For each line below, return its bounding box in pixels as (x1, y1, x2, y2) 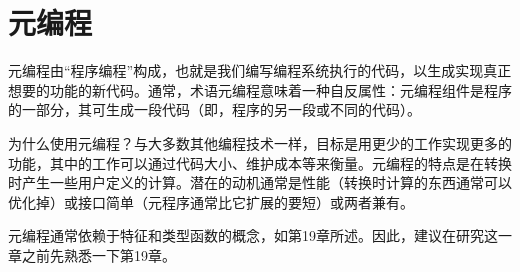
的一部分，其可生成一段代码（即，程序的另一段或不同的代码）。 (8, 99, 421, 120)
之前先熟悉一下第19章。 (21, 244, 176, 265)
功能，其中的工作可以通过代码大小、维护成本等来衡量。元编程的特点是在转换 (8, 152, 512, 173)
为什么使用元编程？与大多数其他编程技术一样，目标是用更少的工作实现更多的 (8, 132, 512, 153)
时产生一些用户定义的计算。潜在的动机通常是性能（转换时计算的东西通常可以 (8, 172, 512, 193)
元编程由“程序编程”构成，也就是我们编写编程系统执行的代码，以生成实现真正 (8, 60, 512, 81)
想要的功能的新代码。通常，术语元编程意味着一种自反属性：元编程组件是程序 (8, 79, 512, 100)
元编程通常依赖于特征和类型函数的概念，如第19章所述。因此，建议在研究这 (8, 225, 498, 246)
